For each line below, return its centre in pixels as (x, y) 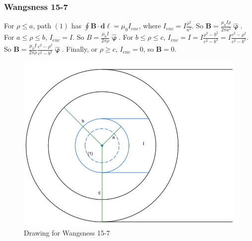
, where (150, 26)
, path (42, 26)
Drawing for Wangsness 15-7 (67, 233)
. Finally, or (80, 49)
